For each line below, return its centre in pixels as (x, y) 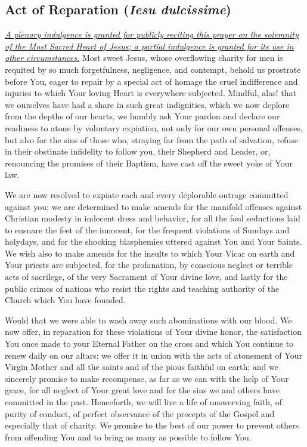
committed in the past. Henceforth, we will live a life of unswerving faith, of (143, 402)
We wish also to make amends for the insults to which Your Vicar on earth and (150, 253)
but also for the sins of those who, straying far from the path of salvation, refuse (151, 139)
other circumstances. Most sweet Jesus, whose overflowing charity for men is (144, 58)
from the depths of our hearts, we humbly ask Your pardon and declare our (142, 116)
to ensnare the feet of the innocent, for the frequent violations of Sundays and (147, 229)
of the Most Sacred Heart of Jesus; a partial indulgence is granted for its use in (149, 46)
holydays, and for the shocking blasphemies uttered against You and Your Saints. (153, 241)
